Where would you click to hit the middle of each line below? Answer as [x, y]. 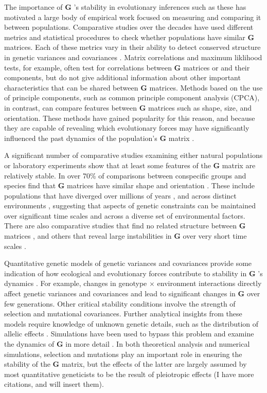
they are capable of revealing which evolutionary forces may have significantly [127, 128]
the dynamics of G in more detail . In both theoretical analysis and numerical [127, 344]
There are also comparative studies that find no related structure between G [125, 226]
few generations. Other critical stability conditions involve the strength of [120, 303]
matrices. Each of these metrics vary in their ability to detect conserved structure [132, 47]
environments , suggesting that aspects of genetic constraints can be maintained [130, 206]
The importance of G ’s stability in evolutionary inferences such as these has [125, 7]
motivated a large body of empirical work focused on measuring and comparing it [133, 17]
